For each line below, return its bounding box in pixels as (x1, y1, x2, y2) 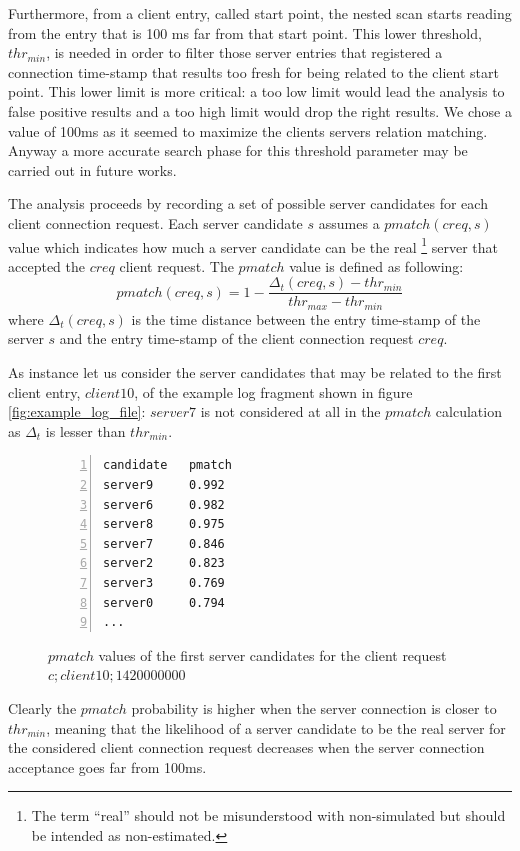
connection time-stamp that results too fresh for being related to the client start (8, 61, 499, 82)
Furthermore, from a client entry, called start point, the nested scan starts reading (8, 3, 512, 23)
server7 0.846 (103, 536, 225, 551)
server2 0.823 (103, 556, 225, 571)
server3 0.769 (103, 576, 225, 591)
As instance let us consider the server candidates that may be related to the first (8, 362, 502, 383)
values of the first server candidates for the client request (98, 644, 447, 665)
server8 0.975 (103, 517, 225, 532)
